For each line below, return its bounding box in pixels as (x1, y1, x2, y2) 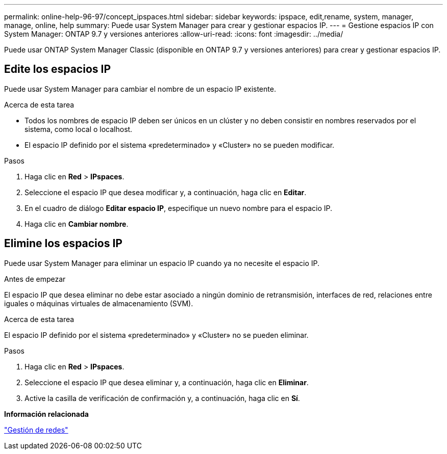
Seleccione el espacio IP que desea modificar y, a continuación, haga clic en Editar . (24, 188, 307, 197)
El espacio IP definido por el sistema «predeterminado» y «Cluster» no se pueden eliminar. (4, 330, 309, 339)
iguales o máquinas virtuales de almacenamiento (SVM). (4, 299, 193, 308)
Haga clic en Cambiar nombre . (24, 219, 129, 228)
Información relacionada (4, 409, 89, 418)
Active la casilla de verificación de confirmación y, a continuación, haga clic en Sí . (24, 393, 300, 403)
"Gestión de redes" (4, 425, 68, 434)
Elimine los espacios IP (4, 237, 122, 250)
